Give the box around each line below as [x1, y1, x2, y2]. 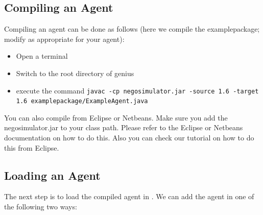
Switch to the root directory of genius [16, 67, 134, 78]
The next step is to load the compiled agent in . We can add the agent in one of [4, 191, 254, 202]
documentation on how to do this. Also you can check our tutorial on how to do [4, 132, 254, 143]
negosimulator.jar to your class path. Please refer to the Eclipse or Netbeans [4, 122, 243, 133]
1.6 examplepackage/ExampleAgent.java [16, 98, 148, 105]
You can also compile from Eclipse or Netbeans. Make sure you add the [4, 112, 228, 123]
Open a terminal [16, 51, 68, 61]
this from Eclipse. [4, 142, 59, 153]
